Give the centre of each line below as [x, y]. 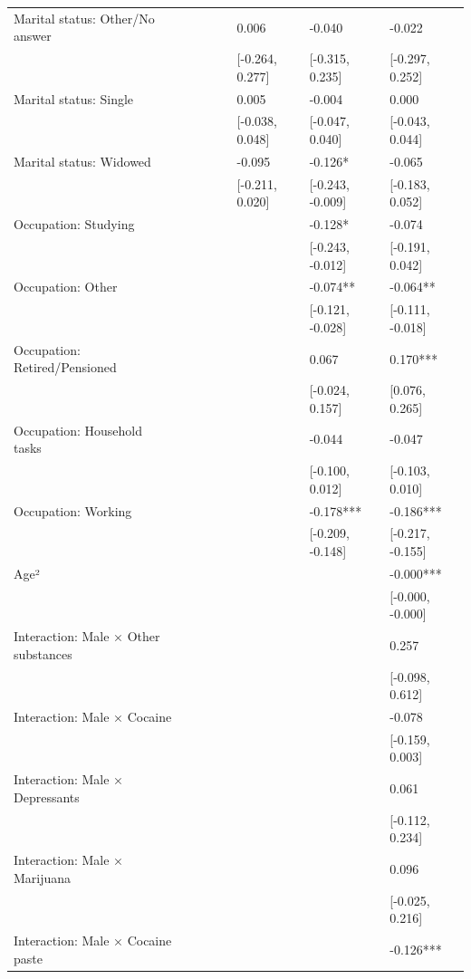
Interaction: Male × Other [87, 636]
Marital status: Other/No [84, 18]
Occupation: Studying [74, 224]
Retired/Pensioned [65, 367]
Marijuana [43, 877]
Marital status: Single [74, 98]
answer [33, 36]
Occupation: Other [66, 287]
